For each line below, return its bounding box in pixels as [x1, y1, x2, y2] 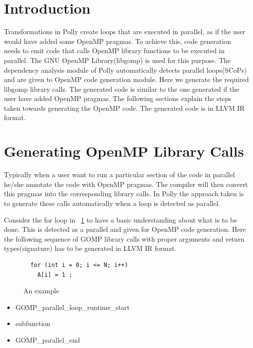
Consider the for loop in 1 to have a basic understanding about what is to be [4, 214, 237, 225]
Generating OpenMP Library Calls [4, 141, 244, 161]
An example [23, 286, 59, 296]
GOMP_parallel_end [15, 334, 80, 345]
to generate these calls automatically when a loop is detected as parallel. [4, 198, 220, 208]
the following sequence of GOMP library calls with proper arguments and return [4, 233, 245, 244]
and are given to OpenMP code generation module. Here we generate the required [4, 74, 249, 84]
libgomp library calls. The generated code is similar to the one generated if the [4, 83, 239, 94]
